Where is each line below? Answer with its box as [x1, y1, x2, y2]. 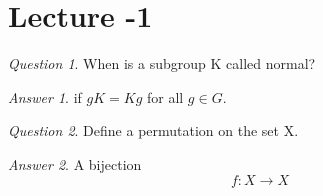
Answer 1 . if [8, 86, 82, 107]
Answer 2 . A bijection [8, 153, 142, 174]
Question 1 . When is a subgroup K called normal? [8, 53, 316, 74]
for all [146, 86, 184, 107]
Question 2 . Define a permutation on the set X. [8, 120, 299, 141]
